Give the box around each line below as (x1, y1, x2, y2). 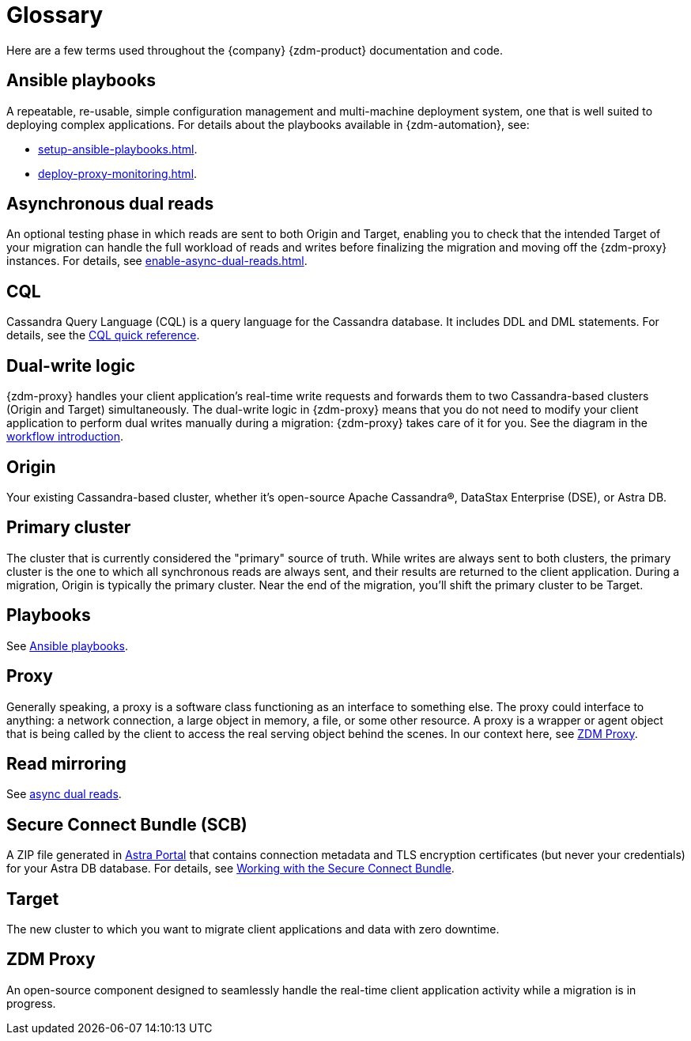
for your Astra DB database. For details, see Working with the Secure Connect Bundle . (6, 861, 455, 876)
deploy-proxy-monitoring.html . (38, 166, 198, 180)
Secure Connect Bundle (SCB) (6, 814, 247, 835)
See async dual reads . (6, 787, 122, 801)
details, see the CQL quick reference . (6, 328, 200, 343)
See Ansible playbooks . (6, 638, 129, 653)
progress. (6, 996, 56, 1010)
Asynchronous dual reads (6, 194, 214, 214)
